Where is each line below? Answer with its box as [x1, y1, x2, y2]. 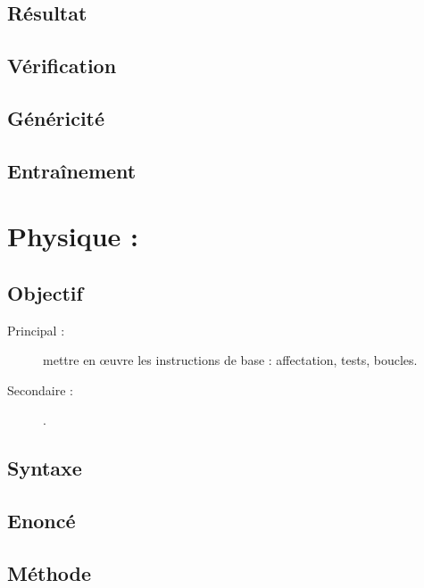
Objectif [7, 278, 83, 306]
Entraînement [7, 156, 137, 184]
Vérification [7, 52, 117, 79]
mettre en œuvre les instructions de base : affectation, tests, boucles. [43, 351, 418, 369]
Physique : [7, 218, 138, 254]
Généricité [7, 104, 105, 131]
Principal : [7, 320, 65, 339]
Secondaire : [7, 380, 73, 399]
